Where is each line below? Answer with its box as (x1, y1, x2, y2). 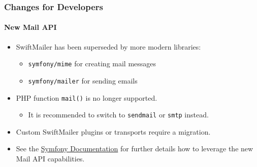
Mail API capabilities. (16, 153, 85, 164)
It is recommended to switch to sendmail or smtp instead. (28, 109, 209, 120)
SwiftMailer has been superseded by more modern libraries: (16, 41, 201, 52)
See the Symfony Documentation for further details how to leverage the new (16, 143, 253, 154)
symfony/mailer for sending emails (28, 75, 138, 86)
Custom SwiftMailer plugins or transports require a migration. (16, 126, 211, 137)
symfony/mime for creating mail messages (28, 58, 156, 69)
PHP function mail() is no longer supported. (16, 92, 157, 103)
